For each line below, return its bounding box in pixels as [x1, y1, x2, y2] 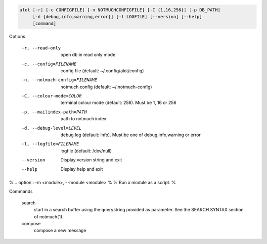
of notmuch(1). [34, 213, 64, 220]
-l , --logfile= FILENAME [21, 141, 79, 147]
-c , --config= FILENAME [21, 61, 77, 67]
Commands [9, 189, 33, 195]
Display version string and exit [60, 157, 122, 163]
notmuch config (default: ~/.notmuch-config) [60, 84, 152, 90]
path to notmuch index [60, 116, 106, 122]
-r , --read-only [21, 45, 61, 50]
